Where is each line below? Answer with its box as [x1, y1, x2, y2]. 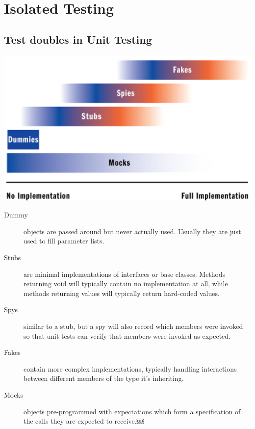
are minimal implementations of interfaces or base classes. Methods [24, 268, 226, 279]
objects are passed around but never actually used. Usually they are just [24, 226, 241, 236]
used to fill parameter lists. [24, 236, 104, 246]
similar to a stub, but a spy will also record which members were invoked [24, 321, 243, 331]
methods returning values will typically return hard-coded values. [24, 288, 220, 298]
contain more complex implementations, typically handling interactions [24, 363, 237, 374]
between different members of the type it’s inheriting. [24, 373, 184, 383]
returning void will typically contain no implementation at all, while [24, 278, 228, 289]
